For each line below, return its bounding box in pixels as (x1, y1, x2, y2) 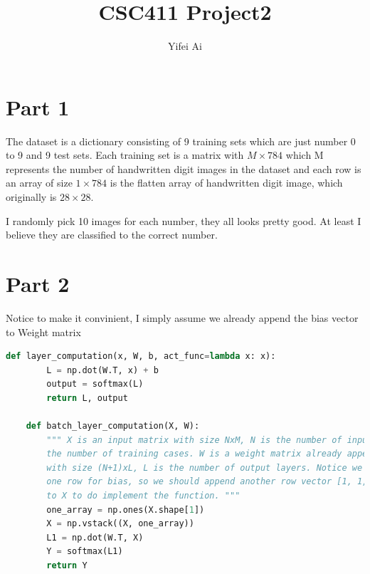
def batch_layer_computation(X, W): (26, 421, 200, 432)
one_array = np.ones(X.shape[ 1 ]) (46, 504, 205, 515)
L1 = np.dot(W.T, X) (46, 532, 144, 543)
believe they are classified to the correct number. (6, 227, 218, 242)
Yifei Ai (168, 38, 202, 53)
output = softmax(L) (46, 379, 144, 390)
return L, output (46, 392, 128, 403)
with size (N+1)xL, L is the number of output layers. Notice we (46, 462, 363, 473)
